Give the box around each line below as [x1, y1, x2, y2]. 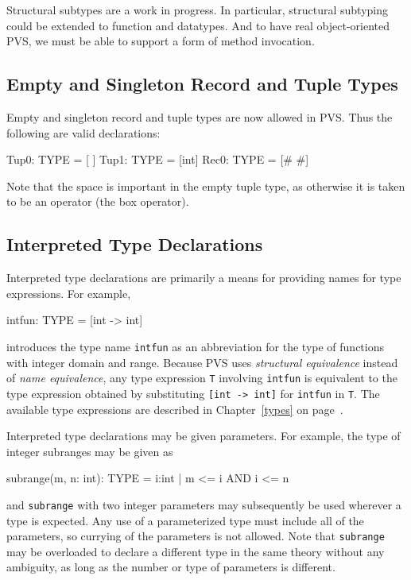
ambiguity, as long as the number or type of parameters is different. [6, 559, 335, 575]
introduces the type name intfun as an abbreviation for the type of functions [6, 338, 385, 354]
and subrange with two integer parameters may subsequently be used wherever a [6, 496, 401, 512]
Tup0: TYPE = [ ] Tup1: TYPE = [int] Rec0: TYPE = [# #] [6, 151, 309, 168]
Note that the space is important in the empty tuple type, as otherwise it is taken [6, 177, 405, 194]
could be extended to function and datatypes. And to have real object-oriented [6, 17, 390, 33]
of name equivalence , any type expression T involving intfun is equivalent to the [6, 369, 397, 386]
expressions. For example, [6, 284, 131, 301]
